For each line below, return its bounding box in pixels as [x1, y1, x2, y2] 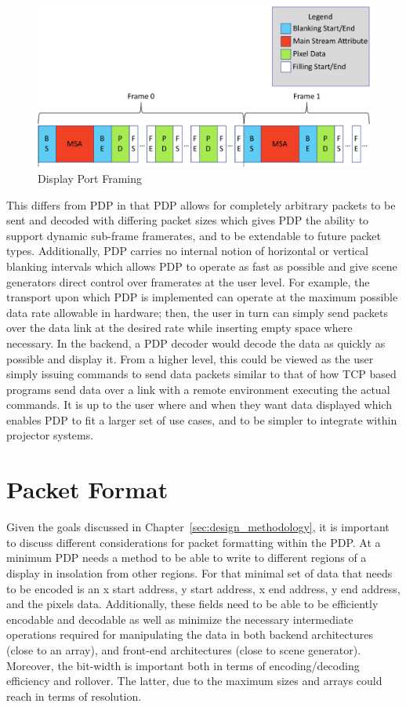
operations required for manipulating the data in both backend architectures [6, 626, 373, 643]
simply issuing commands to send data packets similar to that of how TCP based [6, 366, 397, 382]
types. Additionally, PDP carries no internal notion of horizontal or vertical [6, 242, 368, 259]
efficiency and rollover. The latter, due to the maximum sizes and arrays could [6, 672, 382, 689]
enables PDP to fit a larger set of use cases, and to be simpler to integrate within [6, 411, 397, 428]
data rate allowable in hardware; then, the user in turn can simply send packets [6, 304, 389, 320]
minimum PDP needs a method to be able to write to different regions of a [6, 549, 367, 566]
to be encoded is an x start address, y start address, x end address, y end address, [6, 580, 401, 596]
